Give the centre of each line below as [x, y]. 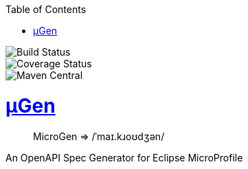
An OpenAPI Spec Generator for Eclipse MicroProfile [124, 157]
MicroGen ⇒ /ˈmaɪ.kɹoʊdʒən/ [99, 136]
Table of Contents [46, 9]
